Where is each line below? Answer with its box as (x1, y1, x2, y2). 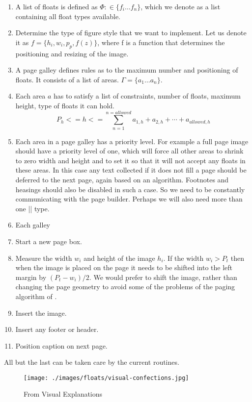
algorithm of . (15, 291, 57, 301)
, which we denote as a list (140, 1, 221, 11)
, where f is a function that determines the (97, 37, 225, 47)
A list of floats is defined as (15, 1, 98, 11)
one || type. (15, 203, 50, 213)
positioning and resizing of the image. (15, 48, 129, 58)
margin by (15, 272, 47, 282)
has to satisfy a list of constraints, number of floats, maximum (54, 91, 241, 101)
